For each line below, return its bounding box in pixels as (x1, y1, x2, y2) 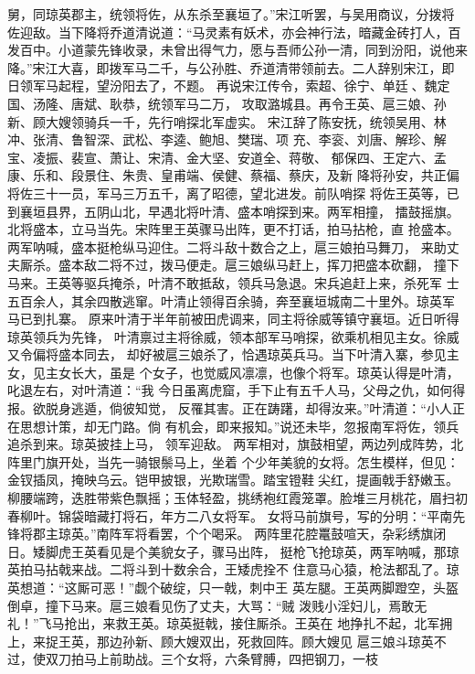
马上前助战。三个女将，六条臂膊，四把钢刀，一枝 (83, 649, 378, 669)
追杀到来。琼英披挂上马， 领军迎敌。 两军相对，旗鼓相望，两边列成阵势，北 (7, 434, 464, 454)
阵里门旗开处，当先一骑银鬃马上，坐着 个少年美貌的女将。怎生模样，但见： (7, 452, 459, 471)
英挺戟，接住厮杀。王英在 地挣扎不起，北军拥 (179, 614, 453, 633)
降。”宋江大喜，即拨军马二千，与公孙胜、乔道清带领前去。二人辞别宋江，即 (7, 58, 455, 77)
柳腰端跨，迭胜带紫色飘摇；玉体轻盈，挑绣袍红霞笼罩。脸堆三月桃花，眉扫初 (7, 488, 468, 508)
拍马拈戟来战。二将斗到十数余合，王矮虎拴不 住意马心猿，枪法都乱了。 (19, 560, 447, 579)
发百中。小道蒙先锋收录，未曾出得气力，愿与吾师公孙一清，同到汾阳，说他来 (7, 40, 468, 59)
